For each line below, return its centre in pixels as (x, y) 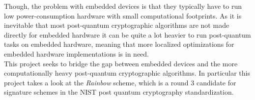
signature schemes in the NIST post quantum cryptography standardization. (119, 92)
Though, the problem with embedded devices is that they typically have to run (123, 6)
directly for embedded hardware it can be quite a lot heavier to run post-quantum (127, 34)
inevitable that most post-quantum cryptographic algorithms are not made (117, 25)
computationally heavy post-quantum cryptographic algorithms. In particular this (127, 73)
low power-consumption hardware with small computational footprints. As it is (123, 15)
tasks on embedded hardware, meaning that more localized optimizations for (119, 44)
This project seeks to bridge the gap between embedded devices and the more (121, 63)
